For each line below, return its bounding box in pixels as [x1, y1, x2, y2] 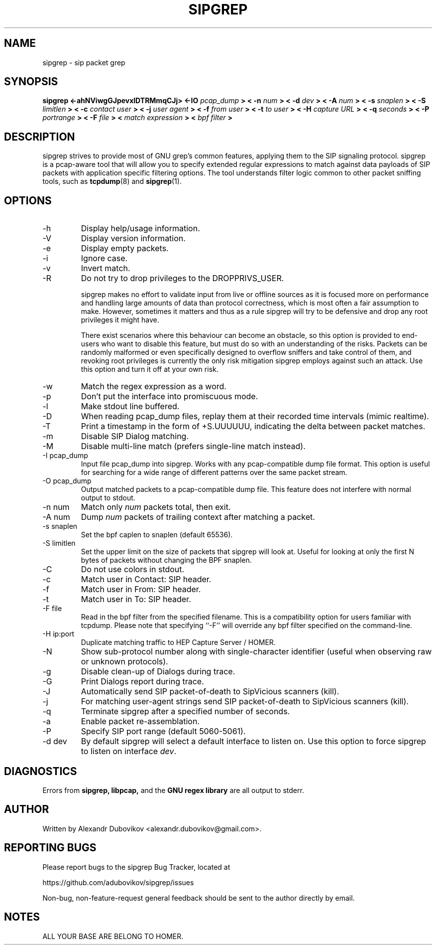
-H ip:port [42, 630, 75, 638]
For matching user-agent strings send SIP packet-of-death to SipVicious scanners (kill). [81, 696, 409, 707]
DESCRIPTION [4, 130, 75, 143]
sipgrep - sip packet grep [42, 58, 125, 67]
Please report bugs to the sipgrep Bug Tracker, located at [42, 862, 230, 871]
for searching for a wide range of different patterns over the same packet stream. [81, 468, 347, 477]
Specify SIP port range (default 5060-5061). [81, 726, 246, 737]
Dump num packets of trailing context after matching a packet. [81, 512, 315, 522]
